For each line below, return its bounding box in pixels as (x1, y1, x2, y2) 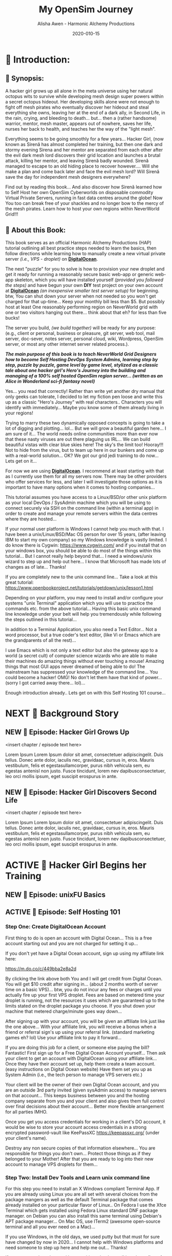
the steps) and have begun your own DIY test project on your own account (5, 282, 163, 288)
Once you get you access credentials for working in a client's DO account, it (5, 1118, 166, 1125)
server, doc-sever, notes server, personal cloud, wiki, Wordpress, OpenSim (5, 336, 164, 342)
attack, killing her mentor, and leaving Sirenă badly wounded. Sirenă (5, 157, 149, 163)
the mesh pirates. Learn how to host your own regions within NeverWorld (5, 205, 160, 212)
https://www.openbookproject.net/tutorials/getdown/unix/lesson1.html (5, 584, 154, 591)
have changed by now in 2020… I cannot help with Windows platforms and (5, 1239, 163, 1245)
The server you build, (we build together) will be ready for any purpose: (5, 324, 156, 331)
